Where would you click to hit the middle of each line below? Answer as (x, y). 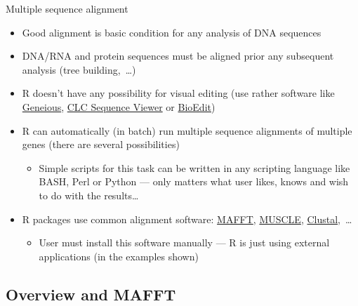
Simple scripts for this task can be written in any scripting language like (194, 167)
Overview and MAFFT (91, 294)
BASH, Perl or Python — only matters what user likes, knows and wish (194, 181)
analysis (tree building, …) (79, 69)
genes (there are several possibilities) (101, 144)
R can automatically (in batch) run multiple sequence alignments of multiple (187, 130)
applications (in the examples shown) (119, 256)
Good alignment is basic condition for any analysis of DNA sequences (172, 32)
